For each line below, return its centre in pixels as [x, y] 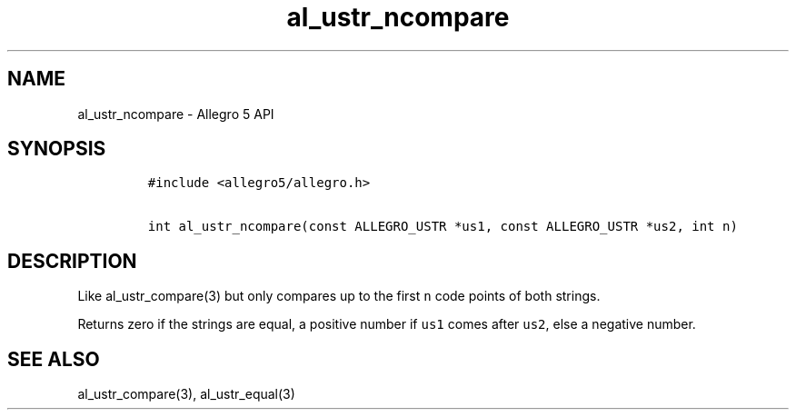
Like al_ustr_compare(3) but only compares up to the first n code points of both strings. [339, 296]
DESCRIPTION [72, 261]
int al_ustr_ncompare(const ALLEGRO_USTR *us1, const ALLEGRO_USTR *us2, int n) [443, 227]
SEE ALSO [54, 359]
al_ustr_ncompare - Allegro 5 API [176, 114]
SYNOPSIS [57, 149]
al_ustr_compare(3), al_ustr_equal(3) [186, 394]
